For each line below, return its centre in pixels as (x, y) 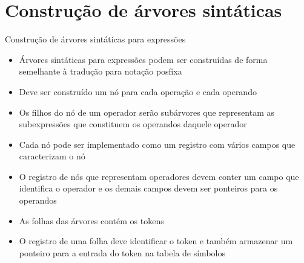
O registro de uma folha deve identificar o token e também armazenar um (156, 241)
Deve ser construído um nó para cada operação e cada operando (138, 91)
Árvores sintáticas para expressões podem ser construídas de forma (143, 59)
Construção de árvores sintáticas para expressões (95, 39)
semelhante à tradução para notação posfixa (101, 71)
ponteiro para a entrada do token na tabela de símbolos (122, 252)
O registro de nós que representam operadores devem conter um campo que (159, 176)
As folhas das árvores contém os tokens (91, 220)
